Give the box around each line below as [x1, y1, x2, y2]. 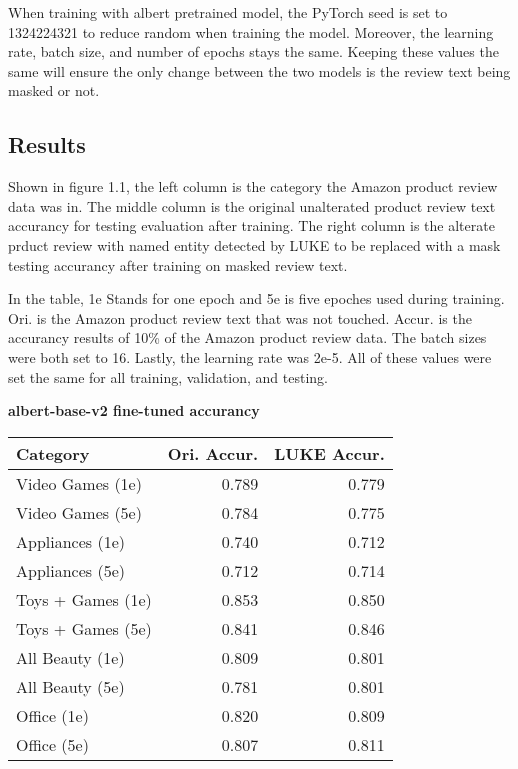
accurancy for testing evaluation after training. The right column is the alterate [8, 215, 495, 236]
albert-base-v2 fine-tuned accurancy [8, 400, 260, 421]
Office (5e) [16, 732, 89, 756]
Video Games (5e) [16, 500, 142, 524]
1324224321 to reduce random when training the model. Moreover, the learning [8, 21, 494, 42]
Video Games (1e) [16, 471, 142, 495]
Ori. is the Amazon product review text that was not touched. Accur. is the [8, 307, 472, 328]
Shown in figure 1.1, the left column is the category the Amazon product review [8, 176, 498, 197]
